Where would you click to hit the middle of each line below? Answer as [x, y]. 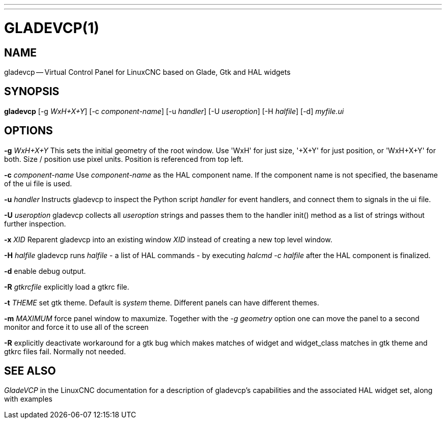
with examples [28, 399]
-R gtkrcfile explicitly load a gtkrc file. [67, 287]
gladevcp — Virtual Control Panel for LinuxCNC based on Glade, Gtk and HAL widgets [147, 72]
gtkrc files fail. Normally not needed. [65, 351]
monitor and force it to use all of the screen [76, 327]
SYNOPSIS [32, 92]
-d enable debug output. [45, 271]
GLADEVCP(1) [52, 28]
